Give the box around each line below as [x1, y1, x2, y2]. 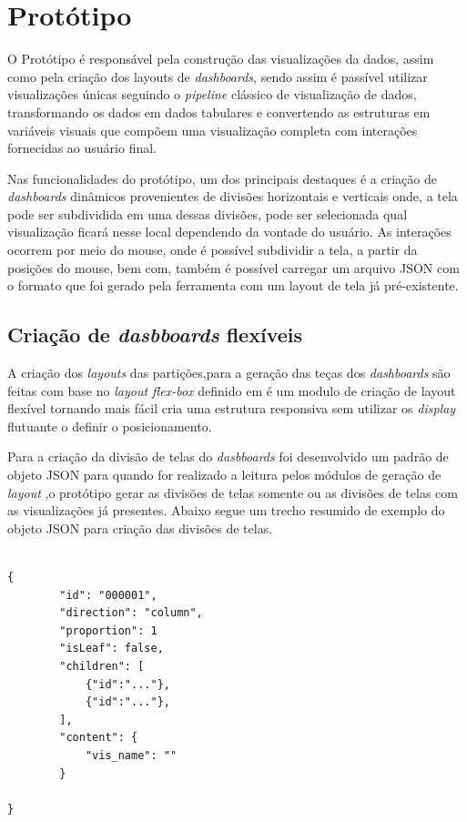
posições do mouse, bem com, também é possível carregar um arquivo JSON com [7, 258, 460, 277]
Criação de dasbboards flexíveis [7, 320, 303, 349]
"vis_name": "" [85, 748, 178, 762]
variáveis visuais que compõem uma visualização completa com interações [7, 120, 418, 139]
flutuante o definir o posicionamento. [7, 416, 212, 435]
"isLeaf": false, [59, 642, 164, 655]
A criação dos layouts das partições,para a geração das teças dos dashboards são [7, 363, 451, 382]
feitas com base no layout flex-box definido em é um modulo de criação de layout [7, 381, 456, 400]
